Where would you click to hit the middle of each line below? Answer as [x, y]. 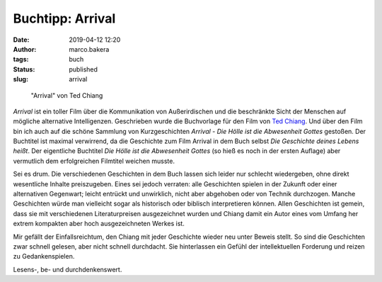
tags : [21, 60]
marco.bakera [89, 49]
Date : [21, 40]
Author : [25, 49]
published [83, 69]
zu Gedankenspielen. [44, 256]
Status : [24, 69]
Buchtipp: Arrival [64, 18]
